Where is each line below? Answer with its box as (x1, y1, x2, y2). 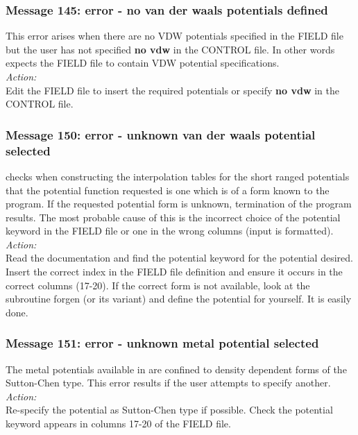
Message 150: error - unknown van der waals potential (6, 126, 316, 143)
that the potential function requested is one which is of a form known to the (6, 182, 330, 197)
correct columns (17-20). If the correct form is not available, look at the (6, 278, 310, 292)
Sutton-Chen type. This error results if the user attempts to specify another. (6, 375, 331, 390)
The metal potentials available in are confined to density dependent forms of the (6, 361, 347, 376)
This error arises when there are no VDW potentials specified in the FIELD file (6, 28, 343, 43)
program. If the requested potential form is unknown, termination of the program (6, 196, 352, 211)
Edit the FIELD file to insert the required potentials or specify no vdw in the (6, 83, 339, 97)
